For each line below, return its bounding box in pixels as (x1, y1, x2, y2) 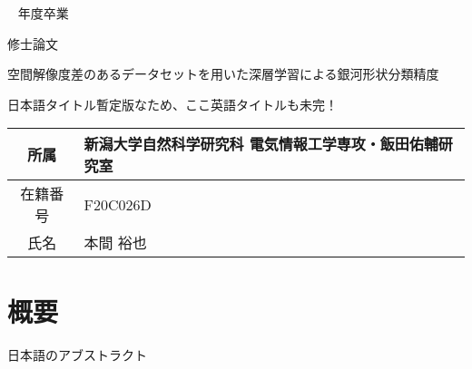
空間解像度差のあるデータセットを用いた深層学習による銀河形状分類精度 (7, 64, 439, 83)
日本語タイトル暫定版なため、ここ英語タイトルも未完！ (7, 94, 338, 113)
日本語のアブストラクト (7, 345, 147, 364)
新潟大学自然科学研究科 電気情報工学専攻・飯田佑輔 (84, 133, 438, 155)
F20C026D (84, 193, 152, 215)
